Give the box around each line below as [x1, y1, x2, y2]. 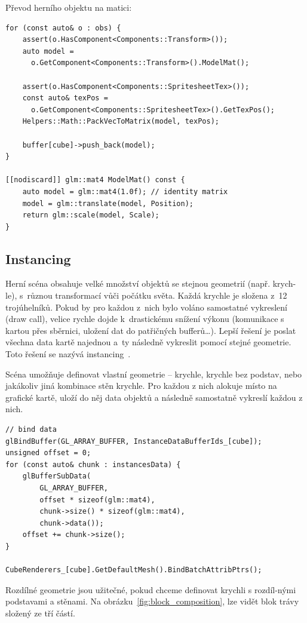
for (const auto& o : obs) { [5, 23, 121, 32]
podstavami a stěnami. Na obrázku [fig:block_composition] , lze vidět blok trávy [5, 595, 299, 607]
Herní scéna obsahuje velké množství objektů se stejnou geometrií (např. [5, 277, 271, 290]
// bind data [5, 425, 57, 434]
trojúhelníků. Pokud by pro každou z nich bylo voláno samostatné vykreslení [5, 300, 287, 313]
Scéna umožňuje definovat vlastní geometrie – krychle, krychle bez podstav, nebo [5, 367, 302, 380]
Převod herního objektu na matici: [5, 1, 132, 13]
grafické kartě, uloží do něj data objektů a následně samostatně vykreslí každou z [5, 391, 303, 403]
